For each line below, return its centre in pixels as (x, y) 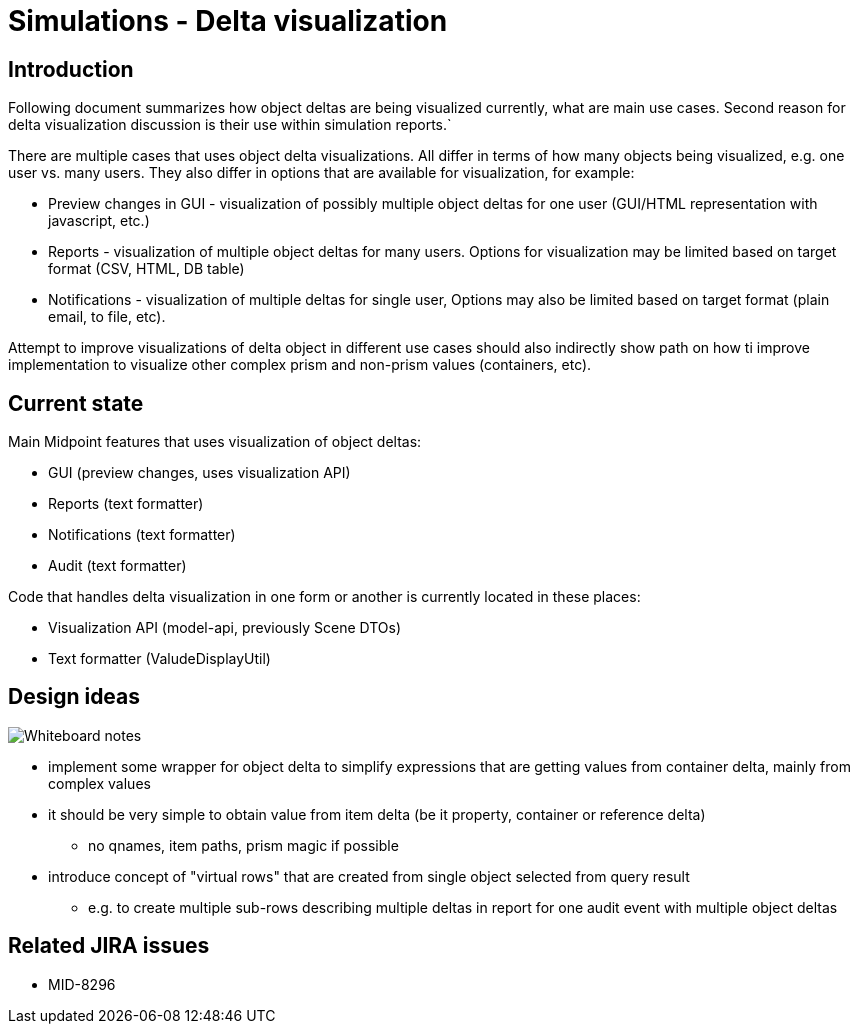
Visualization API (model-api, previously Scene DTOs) (225, 628)
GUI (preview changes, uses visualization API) (199, 473)
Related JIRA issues (109, 946)
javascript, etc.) (99, 221)
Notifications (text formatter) (142, 535)
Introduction (71, 69)
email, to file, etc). (107, 317)
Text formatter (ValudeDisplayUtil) (159, 659)
